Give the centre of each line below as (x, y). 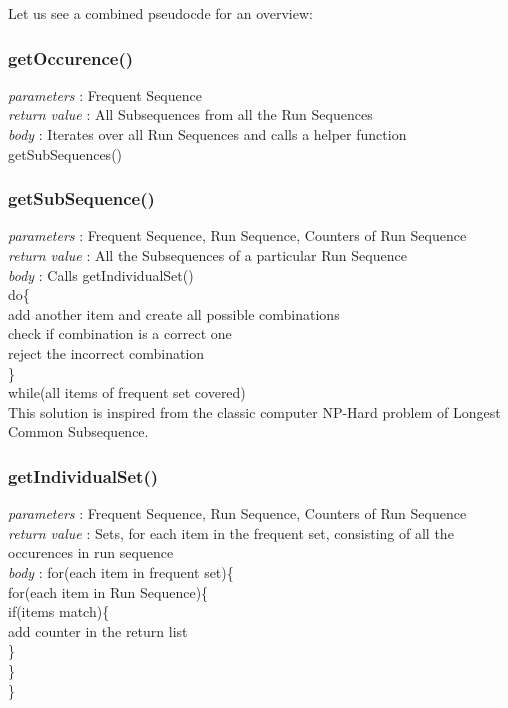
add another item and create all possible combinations (174, 313)
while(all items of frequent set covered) (127, 392)
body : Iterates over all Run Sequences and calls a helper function (207, 134)
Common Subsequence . (78, 431)
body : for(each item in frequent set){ (121, 571)
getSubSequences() (65, 153)
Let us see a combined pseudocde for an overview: (160, 13)
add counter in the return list (98, 630)
